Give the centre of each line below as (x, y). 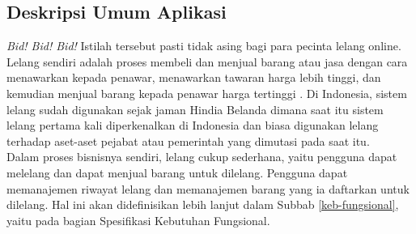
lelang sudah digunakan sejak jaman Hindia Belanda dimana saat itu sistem (195, 109)
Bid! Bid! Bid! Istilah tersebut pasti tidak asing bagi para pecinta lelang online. (204, 46)
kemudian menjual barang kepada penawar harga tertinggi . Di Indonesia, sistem (207, 93)
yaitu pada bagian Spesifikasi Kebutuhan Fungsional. (138, 220)
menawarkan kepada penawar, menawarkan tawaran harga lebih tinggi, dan (194, 77)
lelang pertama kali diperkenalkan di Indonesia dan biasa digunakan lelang (193, 125)
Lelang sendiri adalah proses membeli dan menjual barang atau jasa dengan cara (207, 61)
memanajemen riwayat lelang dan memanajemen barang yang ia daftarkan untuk (208, 188)
